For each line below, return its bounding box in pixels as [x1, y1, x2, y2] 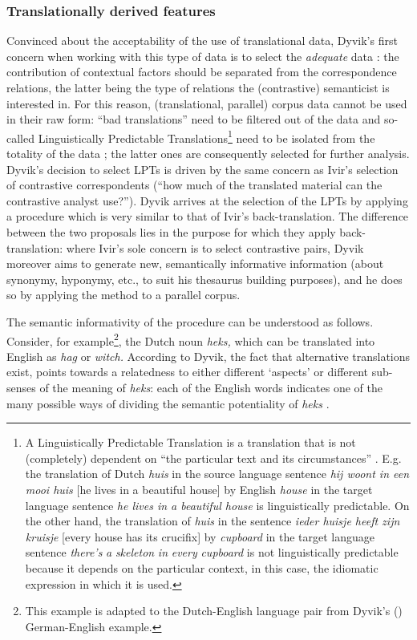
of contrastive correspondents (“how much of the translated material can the [6, 176, 383, 193]
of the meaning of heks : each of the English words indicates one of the [39, 379, 383, 395]
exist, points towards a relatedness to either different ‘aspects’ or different [6, 363, 369, 380]
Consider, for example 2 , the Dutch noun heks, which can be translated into [6, 330, 375, 349]
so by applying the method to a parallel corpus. [6, 286, 241, 303]
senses [6, 379, 36, 395]
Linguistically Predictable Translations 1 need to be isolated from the [38, 127, 375, 146]
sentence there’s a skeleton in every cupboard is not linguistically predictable [25, 544, 399, 561]
